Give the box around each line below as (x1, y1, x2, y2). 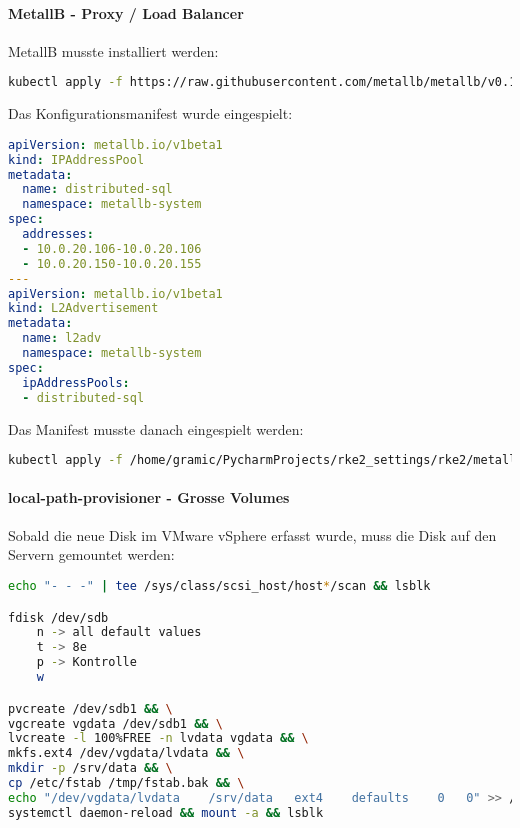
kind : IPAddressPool (8, 152, 145, 167)
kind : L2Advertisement (8, 301, 159, 316)
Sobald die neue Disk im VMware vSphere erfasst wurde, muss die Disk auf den (8, 524, 497, 545)
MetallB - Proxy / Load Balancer (8, 2, 244, 23)
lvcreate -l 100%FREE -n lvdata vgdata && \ (8, 731, 309, 746)
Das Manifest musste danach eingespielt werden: (8, 418, 304, 439)
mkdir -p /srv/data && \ (8, 761, 173, 776)
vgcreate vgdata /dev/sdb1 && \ (8, 716, 223, 731)
